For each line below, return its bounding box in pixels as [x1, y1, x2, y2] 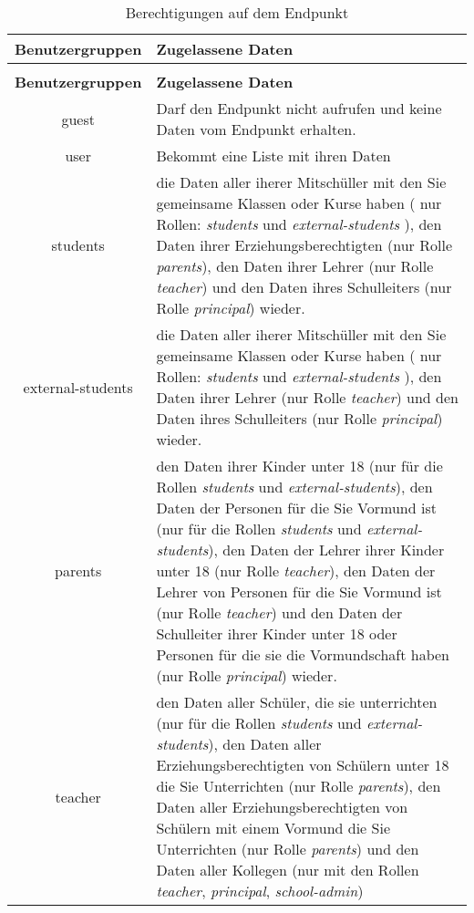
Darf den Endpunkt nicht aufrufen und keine [156, 98, 442, 119]
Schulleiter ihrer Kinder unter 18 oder [156, 623, 397, 644]
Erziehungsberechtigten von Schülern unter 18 [156, 754, 449, 775]
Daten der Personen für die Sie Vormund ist [156, 497, 437, 518]
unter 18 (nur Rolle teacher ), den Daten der [156, 560, 436, 581]
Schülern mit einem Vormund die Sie [156, 817, 390, 838]
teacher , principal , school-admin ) [156, 880, 364, 901]
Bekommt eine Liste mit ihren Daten [156, 145, 391, 166]
